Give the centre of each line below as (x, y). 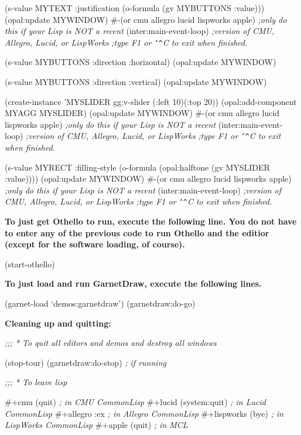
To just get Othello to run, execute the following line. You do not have (151, 221)
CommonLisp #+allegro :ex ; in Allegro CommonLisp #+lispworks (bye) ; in (144, 413)
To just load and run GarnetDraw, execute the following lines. (133, 283)
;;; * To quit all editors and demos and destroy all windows (111, 343)
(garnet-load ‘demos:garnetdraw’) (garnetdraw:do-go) (100, 303)
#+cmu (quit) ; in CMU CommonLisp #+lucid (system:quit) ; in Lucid (135, 402)
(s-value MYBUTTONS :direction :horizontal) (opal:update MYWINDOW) (141, 62)
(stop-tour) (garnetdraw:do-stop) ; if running (85, 362)
